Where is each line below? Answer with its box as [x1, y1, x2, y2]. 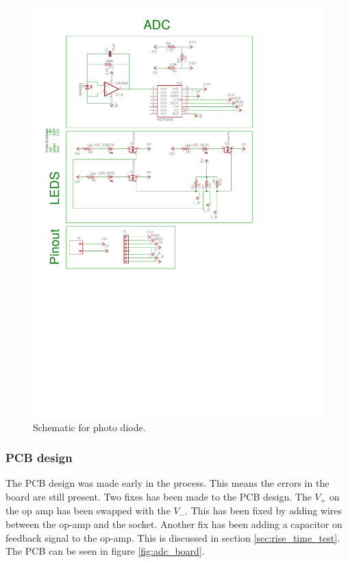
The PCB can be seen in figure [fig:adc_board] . [5, 544, 205, 558]
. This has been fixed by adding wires [185, 503, 343, 518]
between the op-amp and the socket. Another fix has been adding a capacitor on [5, 516, 343, 531]
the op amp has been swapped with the [5, 503, 171, 518]
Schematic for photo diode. [33, 420, 146, 434]
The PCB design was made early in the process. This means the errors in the [5, 476, 330, 490]
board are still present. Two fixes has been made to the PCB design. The [5, 489, 312, 503]
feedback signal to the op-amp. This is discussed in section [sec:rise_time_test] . [5, 530, 340, 544]
